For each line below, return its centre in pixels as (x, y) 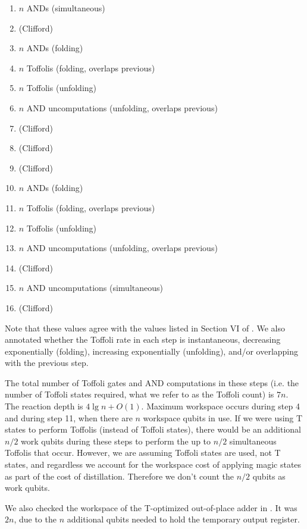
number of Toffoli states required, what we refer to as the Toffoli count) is (140, 394)
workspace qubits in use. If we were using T (223, 417)
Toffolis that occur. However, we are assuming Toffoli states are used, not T (143, 453)
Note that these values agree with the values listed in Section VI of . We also (145, 328)
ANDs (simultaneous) (66, 8)
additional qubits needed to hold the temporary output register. (183, 519)
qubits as (269, 476)
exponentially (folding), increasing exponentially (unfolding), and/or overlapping (152, 351)
